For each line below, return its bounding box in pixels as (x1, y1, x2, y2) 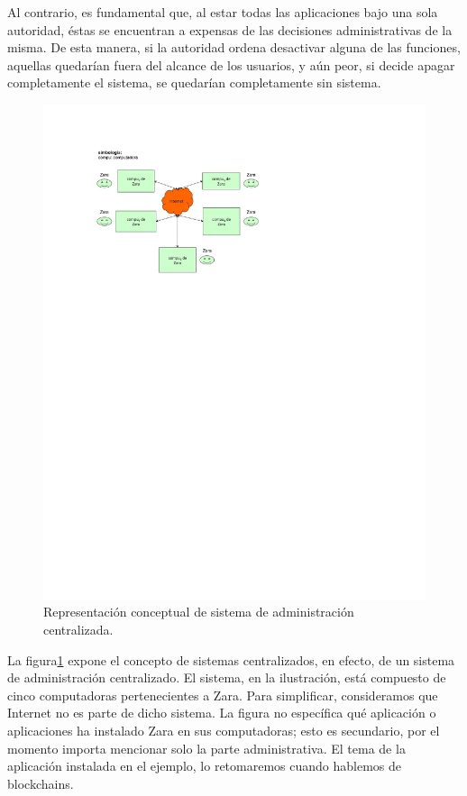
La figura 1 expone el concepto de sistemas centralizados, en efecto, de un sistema (7, 650, 455, 669)
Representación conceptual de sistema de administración (43, 602, 354, 621)
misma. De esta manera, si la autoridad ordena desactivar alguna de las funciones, (7, 38, 461, 57)
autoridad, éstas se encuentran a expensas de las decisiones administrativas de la (7, 20, 453, 39)
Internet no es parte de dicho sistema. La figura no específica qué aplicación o (7, 703, 436, 722)
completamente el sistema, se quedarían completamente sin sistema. (7, 73, 381, 92)
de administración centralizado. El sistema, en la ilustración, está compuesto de (7, 668, 446, 687)
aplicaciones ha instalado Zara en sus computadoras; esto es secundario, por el (7, 721, 440, 740)
